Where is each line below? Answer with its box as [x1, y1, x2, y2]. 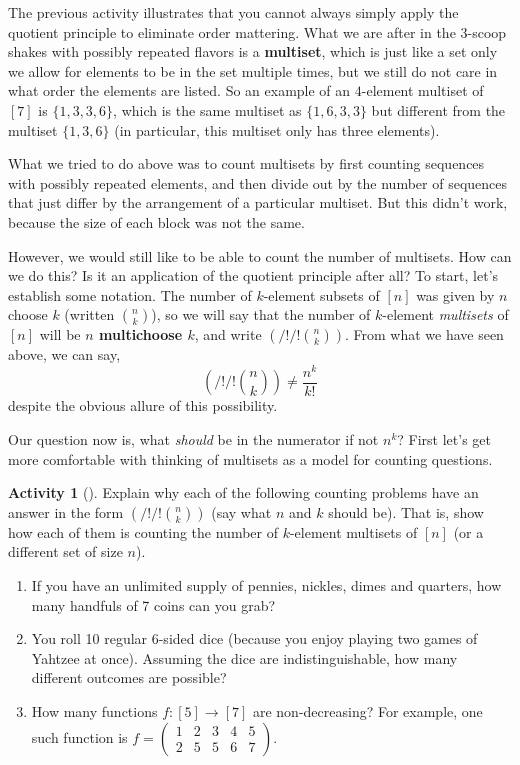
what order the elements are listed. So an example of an [8, 80, 351, 101]
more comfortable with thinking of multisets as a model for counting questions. [8, 448, 493, 469]
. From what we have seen [344, 324, 504, 345]
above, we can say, [8, 344, 121, 365]
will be [39, 324, 81, 345]
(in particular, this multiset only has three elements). [114, 119, 440, 140]
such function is [31, 726, 128, 747]
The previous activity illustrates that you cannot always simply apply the [8, 2, 459, 22]
